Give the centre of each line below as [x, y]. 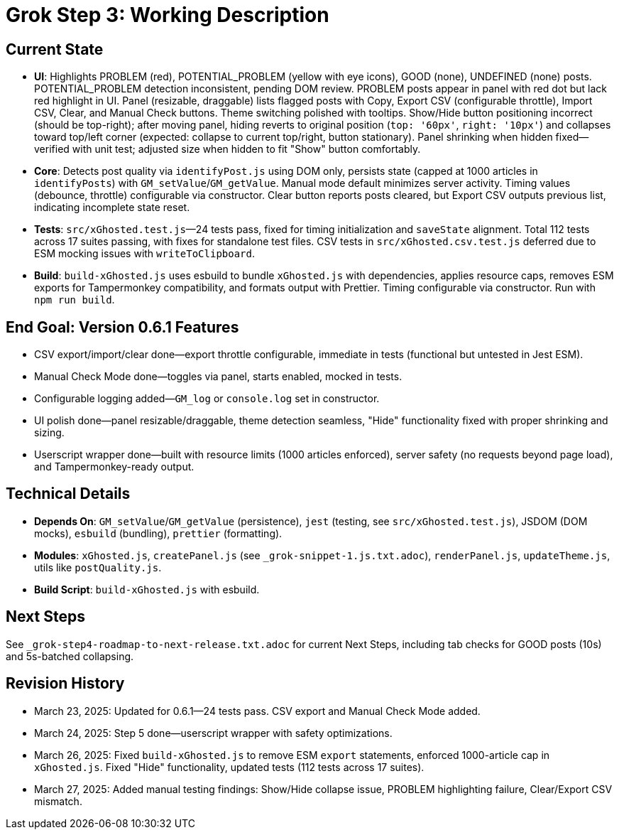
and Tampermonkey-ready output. [114, 467]
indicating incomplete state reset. [112, 208]
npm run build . [75, 300]
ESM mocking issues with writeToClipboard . [144, 254]
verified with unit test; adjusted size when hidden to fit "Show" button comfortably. [228, 149]
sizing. [49, 433]
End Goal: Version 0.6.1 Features [122, 327]
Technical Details [68, 494]
